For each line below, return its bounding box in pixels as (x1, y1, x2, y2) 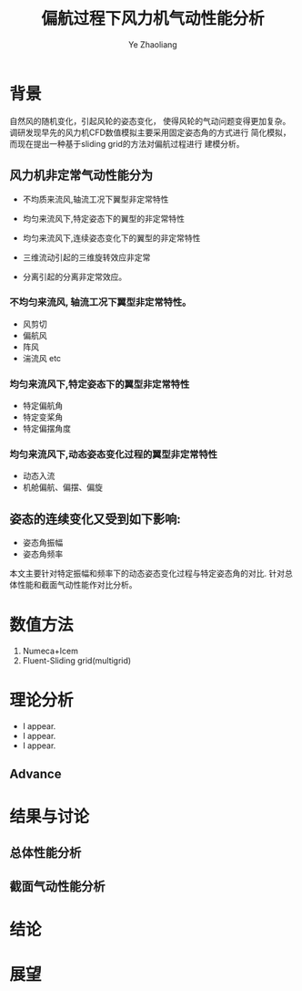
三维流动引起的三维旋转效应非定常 (22, 252, 151, 263)
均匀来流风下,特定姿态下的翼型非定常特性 (9, 378, 190, 391)
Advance (9, 767, 62, 782)
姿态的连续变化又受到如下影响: (9, 511, 182, 527)
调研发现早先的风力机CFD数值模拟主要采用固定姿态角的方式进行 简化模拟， (9, 127, 291, 138)
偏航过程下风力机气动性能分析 (40, 8, 265, 29)
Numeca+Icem (22, 645, 79, 657)
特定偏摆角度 (22, 423, 71, 434)
